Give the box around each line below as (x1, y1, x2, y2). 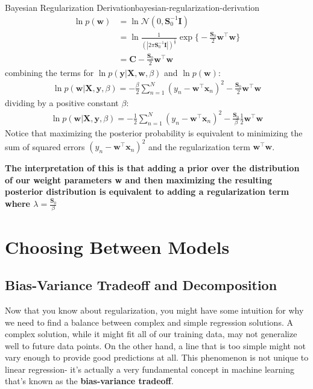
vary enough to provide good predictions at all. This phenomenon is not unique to (5, 351, 309, 364)
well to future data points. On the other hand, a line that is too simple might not (5, 339, 306, 352)
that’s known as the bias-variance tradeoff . (5, 375, 174, 387)
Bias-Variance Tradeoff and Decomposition (5, 276, 277, 294)
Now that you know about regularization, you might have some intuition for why (5, 303, 304, 316)
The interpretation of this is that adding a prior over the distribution (5, 162, 300, 174)
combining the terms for (5, 66, 94, 78)
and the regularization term (148, 140, 250, 153)
